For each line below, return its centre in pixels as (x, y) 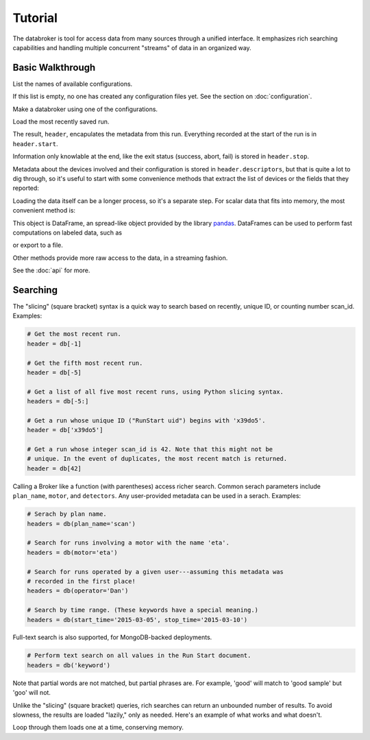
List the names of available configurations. (73, 84)
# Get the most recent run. (74, 334)
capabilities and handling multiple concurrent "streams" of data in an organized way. (132, 47)
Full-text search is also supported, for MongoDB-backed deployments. (112, 637)
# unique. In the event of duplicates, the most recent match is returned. (157, 459)
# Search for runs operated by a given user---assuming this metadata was (156, 572)
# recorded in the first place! (82, 581)
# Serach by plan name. (67, 514)
